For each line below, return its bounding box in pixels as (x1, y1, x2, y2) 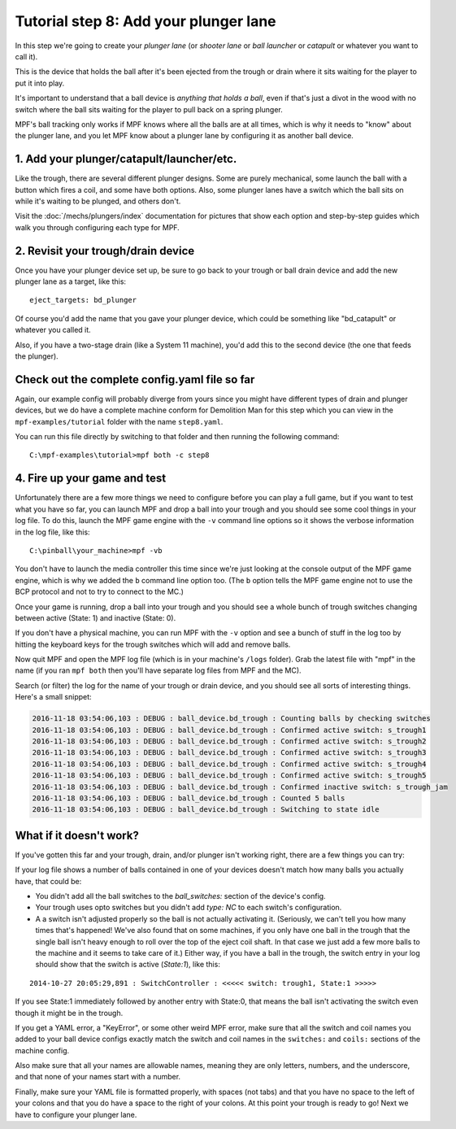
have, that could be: (15, 876, 82, 886)
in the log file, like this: (15, 527, 90, 537)
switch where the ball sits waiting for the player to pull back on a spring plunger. (15, 104, 284, 114)
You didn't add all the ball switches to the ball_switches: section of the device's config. (35, 891, 326, 901)
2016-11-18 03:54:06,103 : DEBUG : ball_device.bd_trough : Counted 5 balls (32, 793, 345, 803)
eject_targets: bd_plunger (29, 295, 137, 305)
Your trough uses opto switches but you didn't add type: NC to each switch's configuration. (35, 903, 342, 913)
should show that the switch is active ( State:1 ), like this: (35, 960, 221, 970)
